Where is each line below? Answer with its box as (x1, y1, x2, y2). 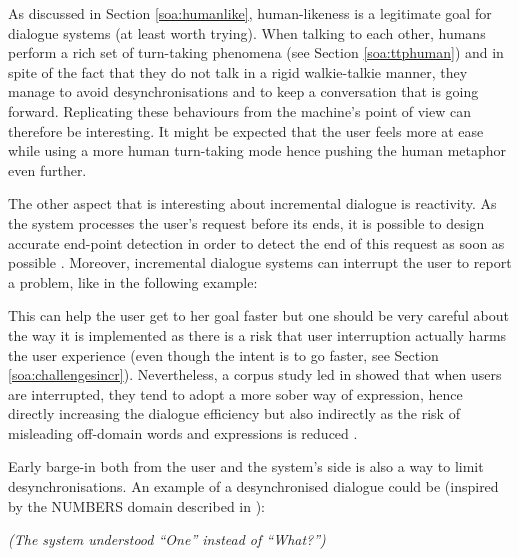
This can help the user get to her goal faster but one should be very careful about (8, 305, 510, 326)
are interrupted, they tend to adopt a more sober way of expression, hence (8, 383, 463, 404)
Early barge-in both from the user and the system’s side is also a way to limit (8, 456, 484, 477)
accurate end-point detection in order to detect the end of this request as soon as (8, 232, 505, 253)
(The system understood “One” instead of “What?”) (8, 529, 326, 550)
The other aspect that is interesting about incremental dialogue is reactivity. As (8, 193, 497, 214)
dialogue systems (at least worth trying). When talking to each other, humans (8, 22, 486, 43)
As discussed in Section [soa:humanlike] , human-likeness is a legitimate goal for (8, 3, 492, 23)
